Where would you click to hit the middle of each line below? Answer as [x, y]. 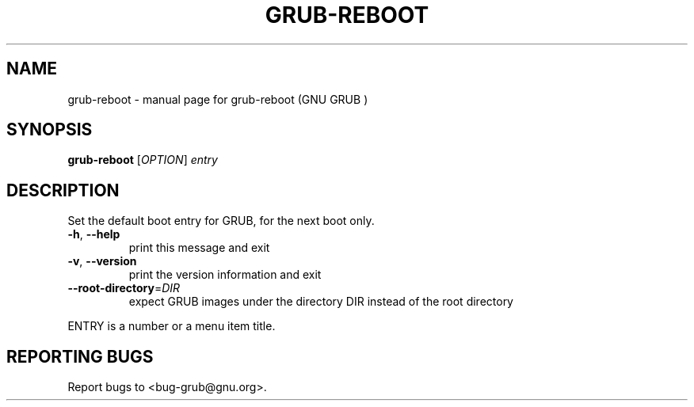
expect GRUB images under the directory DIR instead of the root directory [321, 302]
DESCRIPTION [63, 190]
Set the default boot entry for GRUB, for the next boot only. [221, 221]
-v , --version [102, 261]
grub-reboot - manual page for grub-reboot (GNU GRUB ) [218, 99]
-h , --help [94, 234]
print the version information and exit [225, 275]
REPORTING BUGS [80, 356]
